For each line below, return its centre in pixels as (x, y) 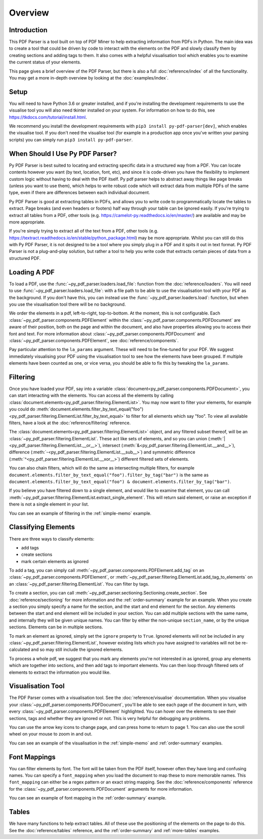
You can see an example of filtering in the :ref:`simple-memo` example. (80, 513)
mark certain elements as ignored (55, 561)
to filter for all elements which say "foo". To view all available (187, 416)
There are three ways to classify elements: (52, 539)
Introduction (28, 30)
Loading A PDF (32, 272)
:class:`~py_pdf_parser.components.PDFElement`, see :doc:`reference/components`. (94, 340)
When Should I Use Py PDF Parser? (63, 154)
